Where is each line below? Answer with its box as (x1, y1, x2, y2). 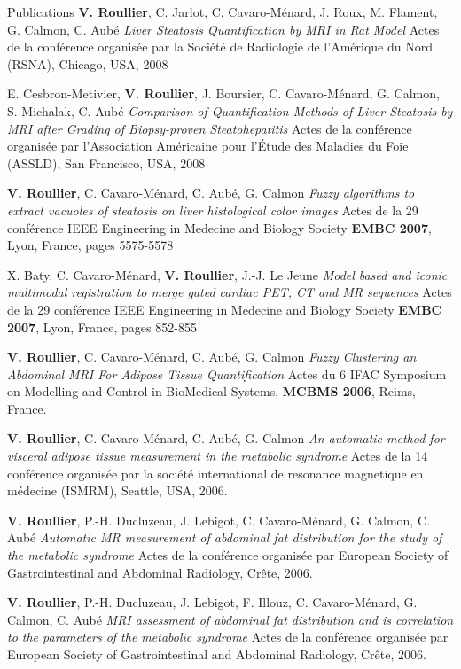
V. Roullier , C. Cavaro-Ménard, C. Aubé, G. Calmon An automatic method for (7, 429, 445, 447)
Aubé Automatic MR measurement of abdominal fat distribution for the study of (7, 528, 442, 547)
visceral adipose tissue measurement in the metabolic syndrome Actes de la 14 (7, 447, 428, 465)
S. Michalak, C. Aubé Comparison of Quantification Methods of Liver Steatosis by (7, 101, 453, 120)
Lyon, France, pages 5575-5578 (7, 236, 174, 254)
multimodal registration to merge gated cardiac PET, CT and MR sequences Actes (7, 283, 452, 301)
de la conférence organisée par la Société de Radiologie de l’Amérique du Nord (7, 37, 433, 56)
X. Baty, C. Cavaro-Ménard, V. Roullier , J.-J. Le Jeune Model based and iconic (7, 265, 448, 284)
